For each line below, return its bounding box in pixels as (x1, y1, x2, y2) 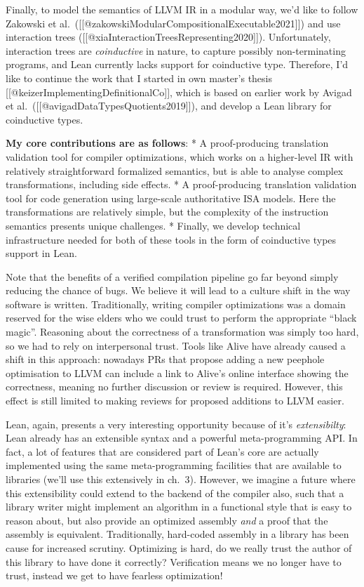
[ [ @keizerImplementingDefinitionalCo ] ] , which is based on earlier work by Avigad (6, 84, 352, 99)
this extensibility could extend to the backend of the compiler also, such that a (6, 485, 344, 500)
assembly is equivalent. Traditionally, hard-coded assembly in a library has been (6, 527, 349, 541)
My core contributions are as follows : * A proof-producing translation (6, 136, 329, 150)
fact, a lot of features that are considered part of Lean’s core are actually (6, 444, 319, 459)
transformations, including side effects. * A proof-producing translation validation (6, 177, 357, 192)
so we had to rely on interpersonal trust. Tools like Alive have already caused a (6, 338, 346, 352)
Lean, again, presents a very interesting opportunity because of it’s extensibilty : (6, 416, 346, 431)
